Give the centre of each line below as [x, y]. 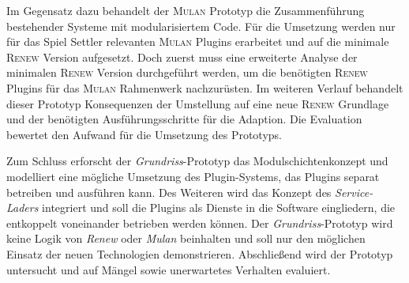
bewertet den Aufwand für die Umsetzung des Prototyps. [144, 134]
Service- [354, 192]
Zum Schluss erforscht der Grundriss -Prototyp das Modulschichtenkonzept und [197, 161]
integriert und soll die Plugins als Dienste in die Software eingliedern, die [219, 208]
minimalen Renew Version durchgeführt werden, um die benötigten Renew [187, 72]
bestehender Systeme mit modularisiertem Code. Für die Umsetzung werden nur [201, 26]
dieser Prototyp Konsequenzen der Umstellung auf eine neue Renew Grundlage [198, 103]
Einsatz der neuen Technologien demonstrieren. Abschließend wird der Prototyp [200, 253]
